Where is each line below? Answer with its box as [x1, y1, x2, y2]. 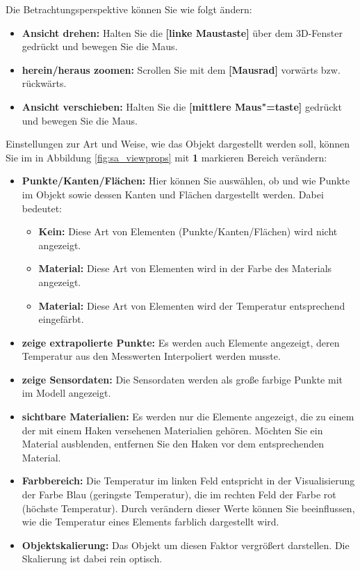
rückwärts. [22, 76, 67, 90]
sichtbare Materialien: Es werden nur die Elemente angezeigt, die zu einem [22, 409, 354, 424]
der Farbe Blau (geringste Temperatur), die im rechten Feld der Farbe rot [22, 487, 336, 502]
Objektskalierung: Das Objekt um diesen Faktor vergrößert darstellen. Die [22, 537, 350, 552]
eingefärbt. [38, 312, 84, 326]
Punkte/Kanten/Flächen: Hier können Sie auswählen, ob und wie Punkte [22, 173, 350, 188]
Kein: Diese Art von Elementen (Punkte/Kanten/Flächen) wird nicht [38, 224, 338, 239]
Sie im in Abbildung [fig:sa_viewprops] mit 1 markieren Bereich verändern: [6, 150, 327, 164]
